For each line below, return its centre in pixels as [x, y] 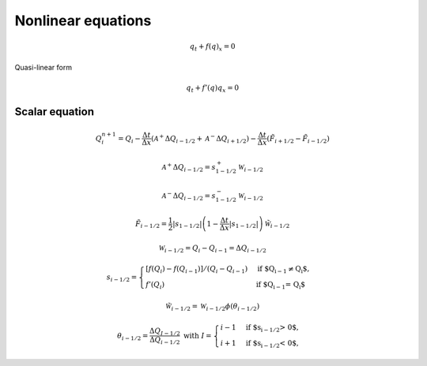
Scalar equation [55, 112]
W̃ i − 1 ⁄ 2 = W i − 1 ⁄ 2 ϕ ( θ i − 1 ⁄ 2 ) [213, 308]
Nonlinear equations [83, 21]
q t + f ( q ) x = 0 [213, 47]
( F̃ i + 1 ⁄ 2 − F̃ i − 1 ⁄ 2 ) [298, 140]
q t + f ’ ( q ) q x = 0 [213, 89]
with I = [198, 336]
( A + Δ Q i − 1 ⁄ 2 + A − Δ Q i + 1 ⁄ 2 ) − [204, 139]
